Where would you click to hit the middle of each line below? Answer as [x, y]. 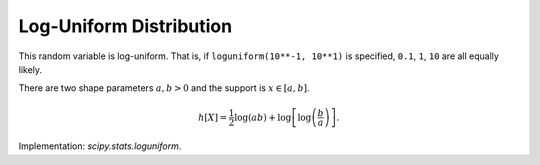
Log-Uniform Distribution [125, 26]
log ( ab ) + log [263, 117]
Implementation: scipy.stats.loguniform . [100, 146]
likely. [30, 69]
